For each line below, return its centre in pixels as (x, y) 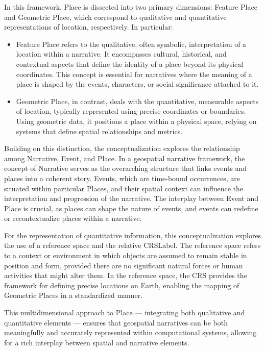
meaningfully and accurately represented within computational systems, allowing (130, 332)
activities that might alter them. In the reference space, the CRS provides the (126, 275)
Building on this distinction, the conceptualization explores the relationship (122, 148)
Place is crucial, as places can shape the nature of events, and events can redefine (131, 208)
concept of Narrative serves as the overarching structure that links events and (126, 168)
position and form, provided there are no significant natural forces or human (124, 265)
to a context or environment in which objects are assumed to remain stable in (126, 255)
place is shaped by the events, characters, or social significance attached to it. (137, 84)
